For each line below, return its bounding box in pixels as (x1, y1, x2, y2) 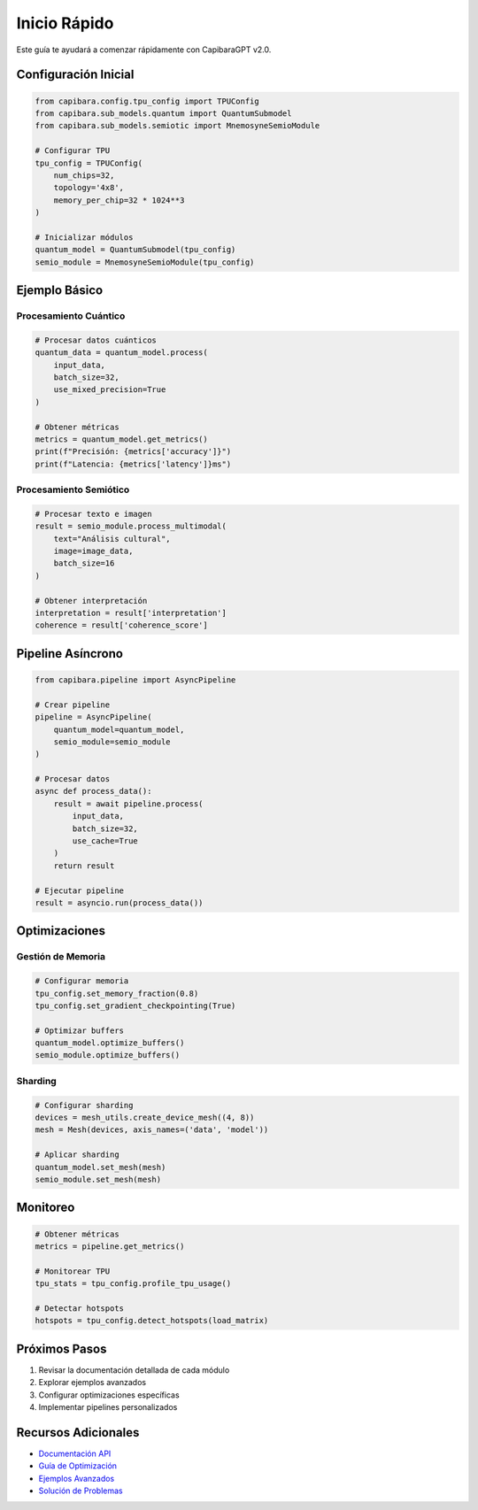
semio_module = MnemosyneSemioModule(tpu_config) (35, 257, 255, 267)
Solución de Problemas (38, 1485, 123, 1496)
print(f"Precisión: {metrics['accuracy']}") (35, 447, 232, 457)
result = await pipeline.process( (53, 798, 204, 809)
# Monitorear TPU (35, 1266, 111, 1276)
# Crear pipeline (35, 699, 111, 710)
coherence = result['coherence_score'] (35, 620, 208, 630)
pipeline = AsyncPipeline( (35, 713, 152, 722)
